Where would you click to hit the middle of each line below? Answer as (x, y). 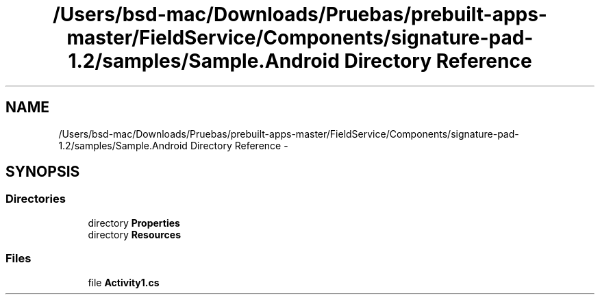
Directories (36, 199)
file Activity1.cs (124, 282)
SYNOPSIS (43, 172)
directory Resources (134, 234)
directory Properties (134, 223)
